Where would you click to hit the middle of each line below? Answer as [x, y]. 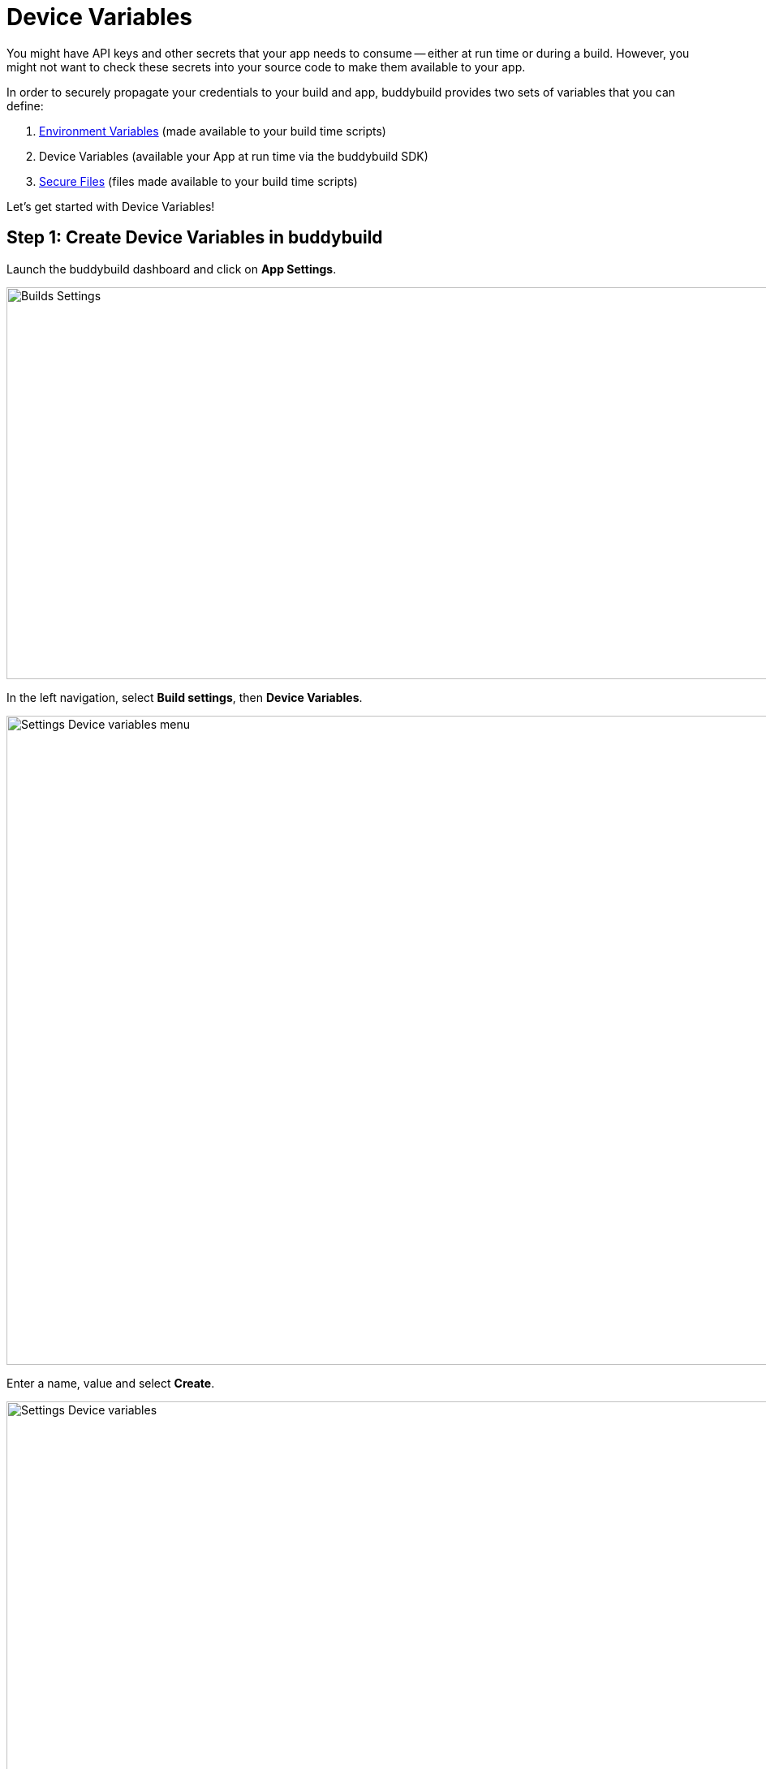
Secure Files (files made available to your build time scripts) [198, 181]
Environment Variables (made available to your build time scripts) [213, 131]
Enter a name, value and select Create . [111, 1383]
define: [25, 105]
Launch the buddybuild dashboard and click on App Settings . [172, 269]
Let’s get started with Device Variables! [111, 206]
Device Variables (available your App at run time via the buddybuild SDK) [234, 156]
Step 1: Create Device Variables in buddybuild [195, 238]
